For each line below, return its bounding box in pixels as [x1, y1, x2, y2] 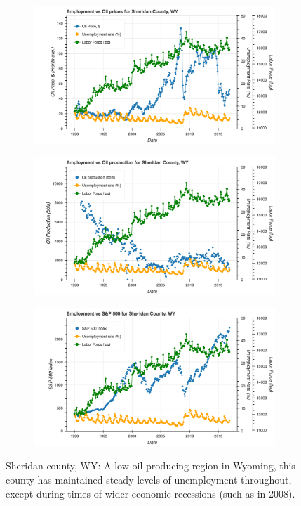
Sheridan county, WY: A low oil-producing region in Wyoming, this [6, 458, 295, 473]
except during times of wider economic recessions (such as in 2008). [6, 486, 295, 500]
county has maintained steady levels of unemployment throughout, [6, 472, 292, 486]
